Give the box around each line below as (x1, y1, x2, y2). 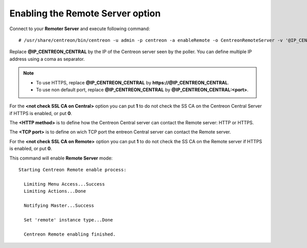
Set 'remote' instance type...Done (24, 217, 114, 222)
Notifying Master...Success (24, 202, 95, 208)
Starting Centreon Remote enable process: (18, 167, 127, 173)
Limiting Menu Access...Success (24, 181, 105, 187)
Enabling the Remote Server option (9, 8, 161, 19)
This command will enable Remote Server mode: (9, 155, 113, 161)
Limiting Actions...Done (24, 188, 86, 194)
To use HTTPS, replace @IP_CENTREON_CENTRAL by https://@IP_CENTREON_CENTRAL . (36, 79, 230, 85)
